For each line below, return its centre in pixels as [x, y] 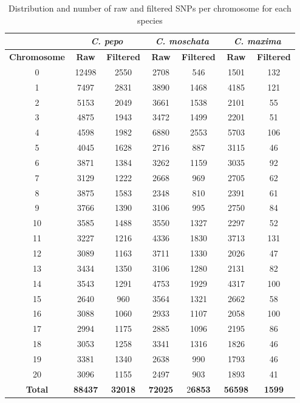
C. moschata [182, 41]
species [150, 20]
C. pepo [107, 41]
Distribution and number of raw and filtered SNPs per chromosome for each [150, 8]
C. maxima [257, 41]
